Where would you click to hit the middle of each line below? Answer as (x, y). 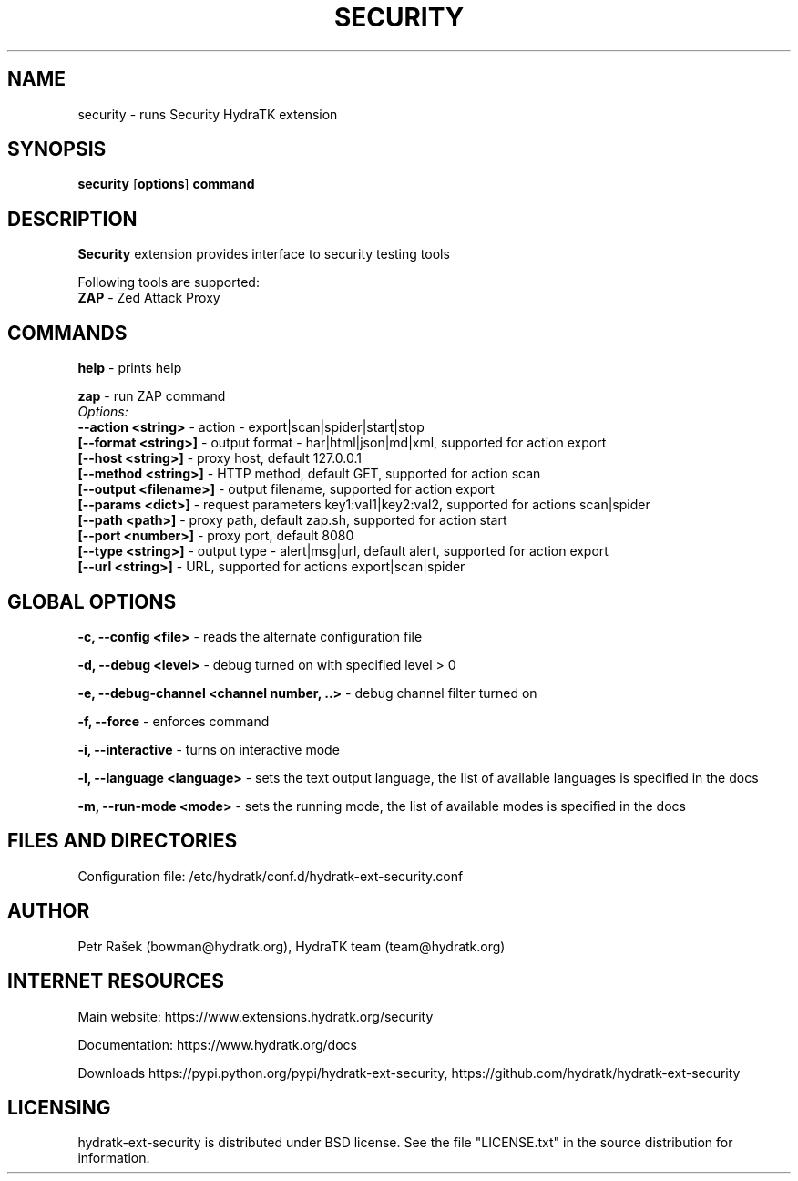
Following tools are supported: (169, 282)
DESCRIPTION (72, 219)
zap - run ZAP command (152, 396)
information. (114, 1158)
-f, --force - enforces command (174, 721)
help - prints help (130, 368)
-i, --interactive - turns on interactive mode (209, 749)
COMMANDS (67, 333)
